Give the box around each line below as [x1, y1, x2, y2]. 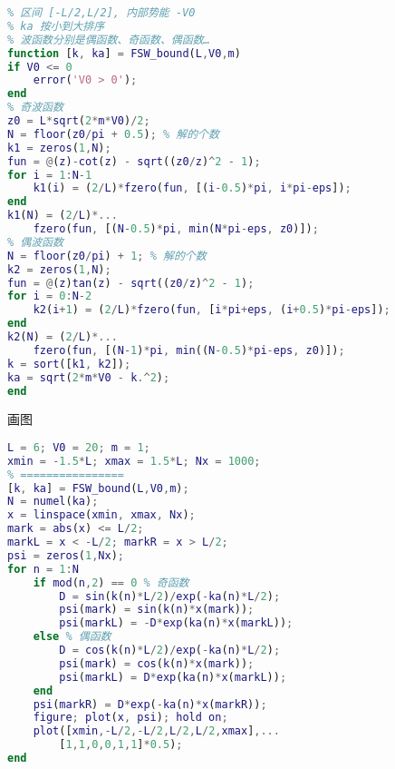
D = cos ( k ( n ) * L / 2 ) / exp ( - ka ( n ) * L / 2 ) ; [59, 644, 281, 657]
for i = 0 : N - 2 [7, 290, 92, 303]
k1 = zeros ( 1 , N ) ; [7, 141, 111, 154]
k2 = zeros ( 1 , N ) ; [7, 262, 111, 276]
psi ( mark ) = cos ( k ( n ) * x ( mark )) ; [59, 656, 255, 670]
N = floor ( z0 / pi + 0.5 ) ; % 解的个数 [7, 127, 219, 141]
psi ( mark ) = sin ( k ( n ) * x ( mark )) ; [59, 603, 255, 616]
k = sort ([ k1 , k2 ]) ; [7, 357, 131, 370]
